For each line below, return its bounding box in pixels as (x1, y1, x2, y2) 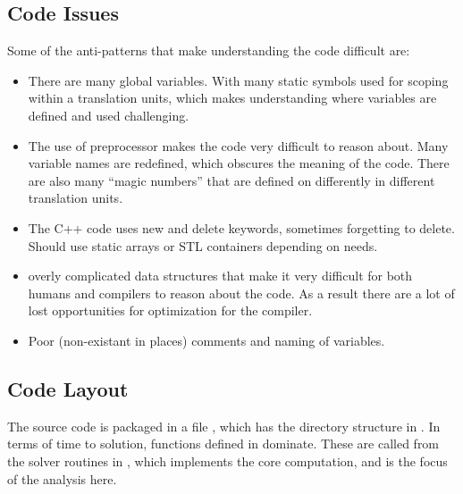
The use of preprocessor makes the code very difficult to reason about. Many (28, 136, 449, 155)
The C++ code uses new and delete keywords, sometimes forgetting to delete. (28, 218, 455, 237)
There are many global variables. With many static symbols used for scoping (28, 71, 449, 89)
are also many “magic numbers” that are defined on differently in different (28, 171, 435, 189)
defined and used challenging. (28, 105, 189, 124)
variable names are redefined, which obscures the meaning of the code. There (28, 154, 450, 172)
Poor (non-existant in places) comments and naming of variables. (28, 331, 385, 349)
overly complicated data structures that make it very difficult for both (28, 266, 413, 285)
